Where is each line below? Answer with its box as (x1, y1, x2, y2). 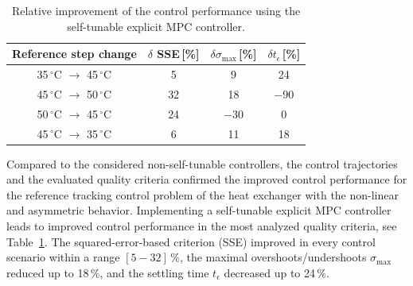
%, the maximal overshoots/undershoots (170, 249, 367, 265)
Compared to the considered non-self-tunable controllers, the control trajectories (6, 155, 398, 172)
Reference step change (12, 45, 137, 62)
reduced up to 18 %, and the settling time (6, 264, 209, 280)
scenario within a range (6, 249, 120, 265)
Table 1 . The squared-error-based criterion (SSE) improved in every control (6, 233, 376, 249)
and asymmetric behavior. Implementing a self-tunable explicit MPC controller (6, 202, 392, 218)
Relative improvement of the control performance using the (12, 2, 301, 18)
